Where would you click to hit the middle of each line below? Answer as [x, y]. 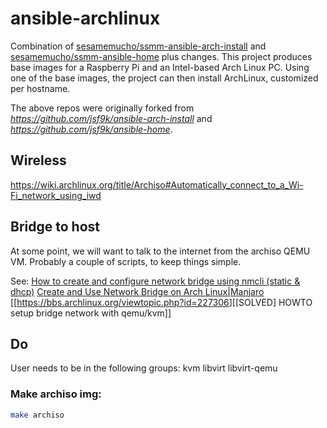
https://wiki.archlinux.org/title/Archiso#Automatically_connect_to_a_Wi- [157, 184]
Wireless [38, 160]
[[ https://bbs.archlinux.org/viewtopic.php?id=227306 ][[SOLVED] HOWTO [161, 302]
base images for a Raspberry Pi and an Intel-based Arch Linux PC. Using [160, 67]
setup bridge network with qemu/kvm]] [91, 313]
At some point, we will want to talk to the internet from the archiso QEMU [160, 251]
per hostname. [40, 88]
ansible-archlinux [85, 18]
